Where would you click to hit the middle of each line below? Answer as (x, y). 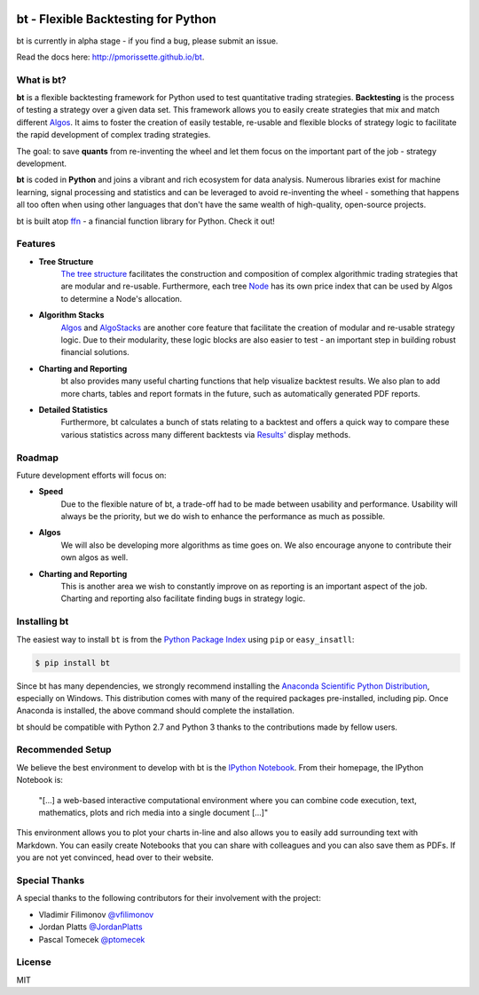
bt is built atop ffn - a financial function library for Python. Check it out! (145, 221)
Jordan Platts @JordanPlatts (90, 927)
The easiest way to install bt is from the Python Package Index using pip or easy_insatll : (185, 639)
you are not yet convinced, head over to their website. (115, 857)
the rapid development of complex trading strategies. (114, 135)
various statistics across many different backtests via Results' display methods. (206, 434)
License (34, 962)
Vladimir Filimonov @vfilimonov (96, 914)
